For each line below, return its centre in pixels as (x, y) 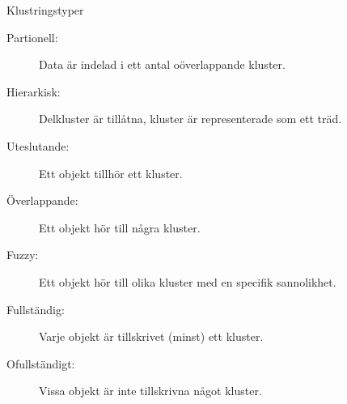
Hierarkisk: (34, 91)
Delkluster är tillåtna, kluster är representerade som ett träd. (190, 119)
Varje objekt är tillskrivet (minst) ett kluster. (151, 336)
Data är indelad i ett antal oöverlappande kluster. (162, 64)
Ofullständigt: (41, 363)
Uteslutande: (38, 145)
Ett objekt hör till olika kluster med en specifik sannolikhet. (188, 281)
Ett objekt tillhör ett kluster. (111, 173)
